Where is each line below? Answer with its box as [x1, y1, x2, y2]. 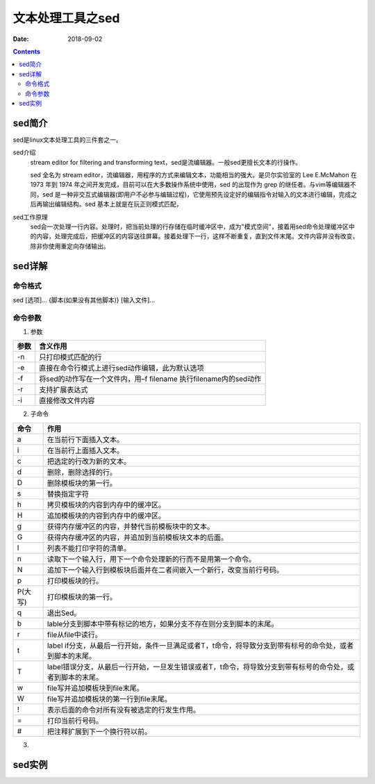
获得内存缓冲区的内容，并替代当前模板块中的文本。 [47, 521, 215, 531]
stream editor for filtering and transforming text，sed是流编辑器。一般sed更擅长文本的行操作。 [30, 158, 302, 166]
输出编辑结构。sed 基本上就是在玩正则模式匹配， [42, 200, 183, 209]
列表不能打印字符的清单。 [47, 543, 131, 553]
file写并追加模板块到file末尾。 [47, 683, 144, 693]
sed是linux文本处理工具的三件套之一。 [12, 136, 123, 144]
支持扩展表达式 [39, 385, 88, 395]
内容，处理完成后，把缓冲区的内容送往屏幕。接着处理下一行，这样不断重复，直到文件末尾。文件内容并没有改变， [35, 232, 359, 240]
